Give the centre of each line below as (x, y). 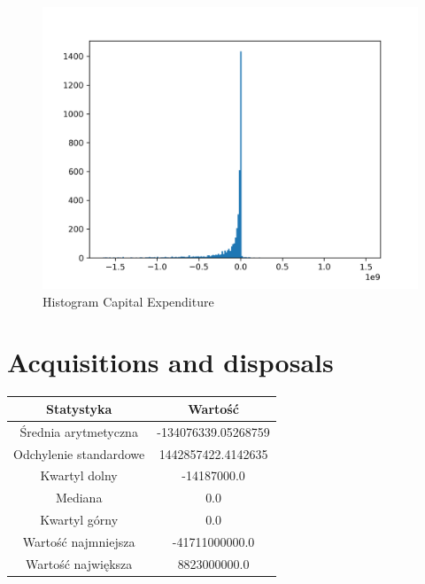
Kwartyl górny (79, 520)
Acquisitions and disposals (170, 362)
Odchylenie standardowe (79, 453)
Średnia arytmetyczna (79, 431)
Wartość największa (79, 563)
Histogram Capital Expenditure (128, 301)
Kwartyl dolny (79, 475)
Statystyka (79, 408)
